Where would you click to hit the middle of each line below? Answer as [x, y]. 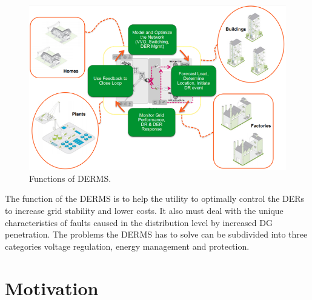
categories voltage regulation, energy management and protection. [127, 246]
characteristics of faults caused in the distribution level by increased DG [139, 222]
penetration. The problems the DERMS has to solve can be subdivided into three [156, 234]
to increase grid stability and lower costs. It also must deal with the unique [144, 210]
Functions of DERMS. [70, 178]
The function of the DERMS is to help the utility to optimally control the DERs [155, 198]
